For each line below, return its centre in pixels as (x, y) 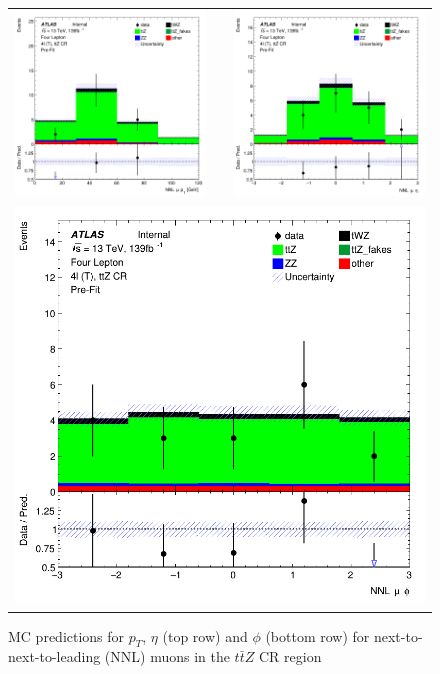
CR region (290, 656)
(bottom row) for (317, 635)
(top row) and (205, 635)
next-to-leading (54, 656)
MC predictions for (66, 635)
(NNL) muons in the (167, 656)
